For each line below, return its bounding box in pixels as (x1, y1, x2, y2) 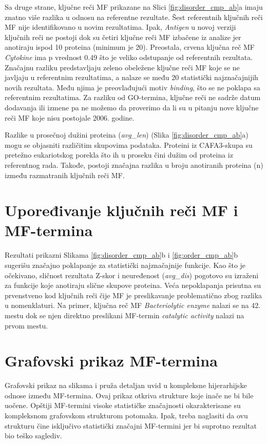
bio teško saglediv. (5, 430, 62, 441)
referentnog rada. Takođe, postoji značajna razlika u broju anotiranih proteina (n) (5, 159, 263, 170)
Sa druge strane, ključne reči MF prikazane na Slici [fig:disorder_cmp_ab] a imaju (5, 2, 263, 12)
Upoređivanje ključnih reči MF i (5, 200, 238, 221)
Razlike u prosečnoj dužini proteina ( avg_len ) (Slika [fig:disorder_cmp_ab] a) (5, 129, 249, 140)
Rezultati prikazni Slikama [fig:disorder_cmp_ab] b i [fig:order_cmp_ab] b (5, 249, 238, 260)
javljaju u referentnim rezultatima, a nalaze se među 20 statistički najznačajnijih (5, 72, 258, 83)
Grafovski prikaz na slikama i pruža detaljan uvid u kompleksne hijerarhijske (5, 380, 247, 391)
